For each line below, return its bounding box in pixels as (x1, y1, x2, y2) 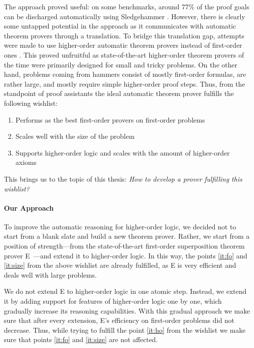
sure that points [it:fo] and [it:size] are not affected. (4, 334, 158, 345)
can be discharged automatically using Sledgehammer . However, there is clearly (4, 11, 245, 21)
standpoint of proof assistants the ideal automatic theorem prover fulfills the (4, 88, 234, 98)
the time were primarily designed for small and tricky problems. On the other (4, 59, 237, 69)
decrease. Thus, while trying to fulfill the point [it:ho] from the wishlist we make (4, 324, 246, 335)
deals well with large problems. (4, 269, 97, 280)
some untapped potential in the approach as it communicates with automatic (4, 21, 236, 31)
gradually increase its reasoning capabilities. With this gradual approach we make (4, 305, 250, 316)
